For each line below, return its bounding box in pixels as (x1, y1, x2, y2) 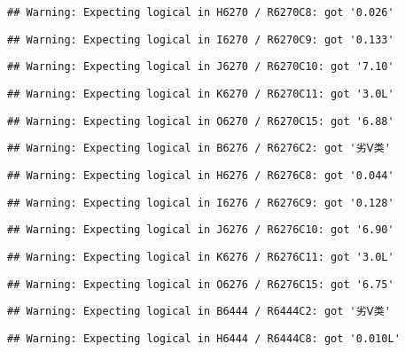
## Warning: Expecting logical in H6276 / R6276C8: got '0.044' (7, 168, 394, 182)
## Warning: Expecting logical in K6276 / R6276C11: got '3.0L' (7, 250, 394, 263)
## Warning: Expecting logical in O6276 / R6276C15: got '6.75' (7, 278, 394, 291)
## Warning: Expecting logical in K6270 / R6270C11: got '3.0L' (7, 87, 394, 100)
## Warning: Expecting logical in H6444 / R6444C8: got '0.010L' (7, 332, 401, 345)
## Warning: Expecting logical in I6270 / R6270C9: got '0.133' (7, 33, 394, 46)
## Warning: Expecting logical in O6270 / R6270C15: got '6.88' (7, 114, 394, 128)
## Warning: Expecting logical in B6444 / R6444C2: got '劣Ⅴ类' (7, 305, 391, 318)
